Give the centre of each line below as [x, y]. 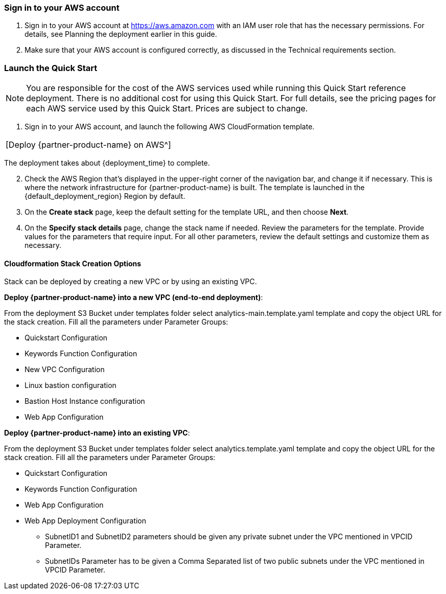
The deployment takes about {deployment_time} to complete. [107, 163]
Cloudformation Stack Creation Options [73, 263]
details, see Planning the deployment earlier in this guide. [121, 34]
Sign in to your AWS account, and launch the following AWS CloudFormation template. [170, 127]
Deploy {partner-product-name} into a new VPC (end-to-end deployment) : [134, 298]
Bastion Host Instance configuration [85, 401]
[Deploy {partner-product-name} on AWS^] [88, 145]
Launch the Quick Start [51, 68]
